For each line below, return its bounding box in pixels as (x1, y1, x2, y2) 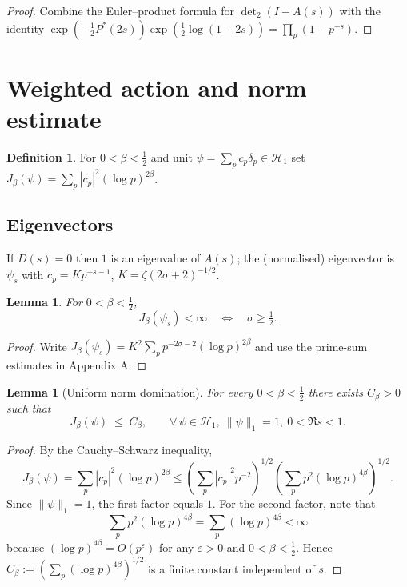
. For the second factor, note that (212, 494, 376, 511)
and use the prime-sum (255, 337, 368, 354)
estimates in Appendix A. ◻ (6, 357, 147, 373)
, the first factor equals (91, 494, 203, 511)
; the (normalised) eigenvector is (237, 250, 395, 266)
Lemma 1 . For (6, 293, 82, 310)
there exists (308, 383, 363, 400)
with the (339, 2, 381, 18)
